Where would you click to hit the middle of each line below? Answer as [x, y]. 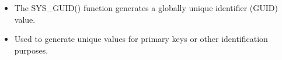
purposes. [31, 50]
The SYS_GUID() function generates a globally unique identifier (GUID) [146, 8]
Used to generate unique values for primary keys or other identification [141, 39]
